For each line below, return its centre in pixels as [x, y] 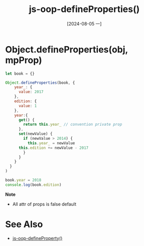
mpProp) [24, 60]
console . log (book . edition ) [33, 185]
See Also [24, 224]
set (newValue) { [35, 134]
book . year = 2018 [23, 180]
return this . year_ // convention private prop [73, 125]
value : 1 [28, 106]
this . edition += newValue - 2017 [53, 148]
